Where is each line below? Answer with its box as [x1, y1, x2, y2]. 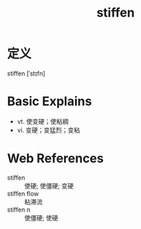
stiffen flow [7, 189, 39, 198]
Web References [7, 151, 105, 167]
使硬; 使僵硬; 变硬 [24, 181, 74, 190]
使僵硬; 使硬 [24, 213, 58, 222]
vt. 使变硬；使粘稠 [17, 117, 69, 125]
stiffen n [7, 205, 31, 214]
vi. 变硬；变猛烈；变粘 [17, 126, 80, 134]
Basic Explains [7, 93, 92, 109]
